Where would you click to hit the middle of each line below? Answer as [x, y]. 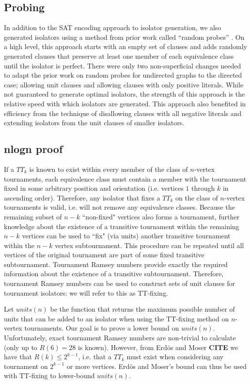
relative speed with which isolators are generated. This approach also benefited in [125, 103]
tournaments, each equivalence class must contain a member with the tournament [125, 178]
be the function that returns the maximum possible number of [142, 309]
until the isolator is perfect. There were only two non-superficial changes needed [123, 65]
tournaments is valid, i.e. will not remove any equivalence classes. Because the [119, 207]
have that [18, 357]
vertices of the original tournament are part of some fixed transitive [104, 255]
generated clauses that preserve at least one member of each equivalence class [119, 56]
